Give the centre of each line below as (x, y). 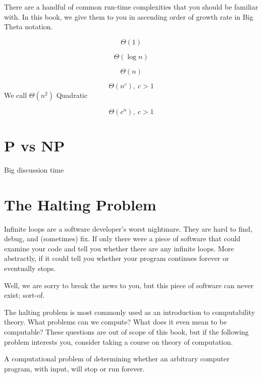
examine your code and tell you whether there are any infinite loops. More (119, 248)
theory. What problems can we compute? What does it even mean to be (116, 322)
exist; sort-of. (24, 295)
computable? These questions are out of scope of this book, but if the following (126, 331)
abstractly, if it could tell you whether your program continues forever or (117, 258)
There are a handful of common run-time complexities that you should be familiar (131, 7)
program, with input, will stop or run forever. (74, 368)
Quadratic (72, 95)
